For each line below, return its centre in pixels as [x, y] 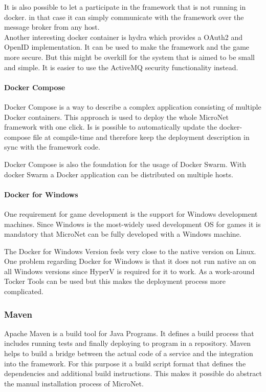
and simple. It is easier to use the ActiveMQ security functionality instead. [121, 67]
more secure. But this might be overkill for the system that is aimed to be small [129, 57]
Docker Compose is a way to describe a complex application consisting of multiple [133, 106]
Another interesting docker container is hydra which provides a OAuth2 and [123, 37]
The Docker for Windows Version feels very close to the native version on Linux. [130, 251]
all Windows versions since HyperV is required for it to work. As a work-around [129, 271]
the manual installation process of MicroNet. [74, 383]
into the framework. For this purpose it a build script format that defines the [125, 363]
